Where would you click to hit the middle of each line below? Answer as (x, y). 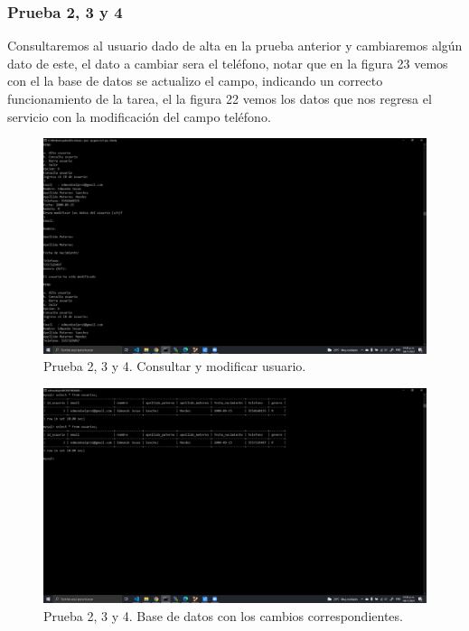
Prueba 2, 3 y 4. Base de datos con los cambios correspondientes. (223, 615)
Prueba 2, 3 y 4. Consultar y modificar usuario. (175, 366)
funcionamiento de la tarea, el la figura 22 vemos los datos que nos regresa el (220, 98)
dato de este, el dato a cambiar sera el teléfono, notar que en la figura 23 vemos (228, 63)
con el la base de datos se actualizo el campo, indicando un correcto (195, 81)
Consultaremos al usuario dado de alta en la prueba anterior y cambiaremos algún (235, 46)
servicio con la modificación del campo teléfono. (139, 116)
